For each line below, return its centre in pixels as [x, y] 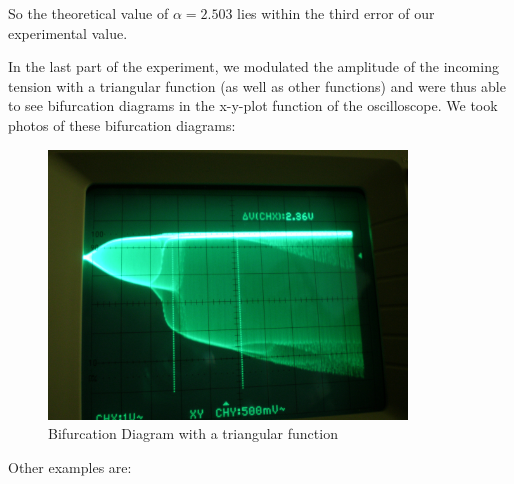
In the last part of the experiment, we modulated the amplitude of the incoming [253, 66]
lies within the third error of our [336, 13]
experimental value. [68, 32]
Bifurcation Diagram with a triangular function [193, 433]
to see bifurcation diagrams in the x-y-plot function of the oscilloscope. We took [253, 105]
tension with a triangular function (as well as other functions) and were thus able [257, 85]
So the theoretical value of [88, 13]
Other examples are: [70, 467]
